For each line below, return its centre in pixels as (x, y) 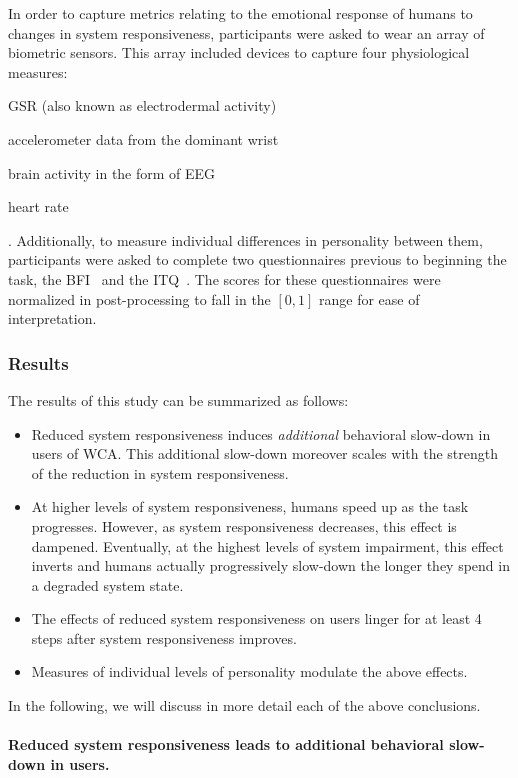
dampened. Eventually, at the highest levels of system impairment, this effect (267, 545)
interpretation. (52, 318)
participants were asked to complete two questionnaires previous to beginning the (257, 259)
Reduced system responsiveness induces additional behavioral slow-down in (261, 433)
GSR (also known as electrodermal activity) (142, 105)
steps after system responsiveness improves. (164, 637)
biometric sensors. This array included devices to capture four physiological (239, 52)
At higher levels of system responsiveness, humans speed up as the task (250, 506)
